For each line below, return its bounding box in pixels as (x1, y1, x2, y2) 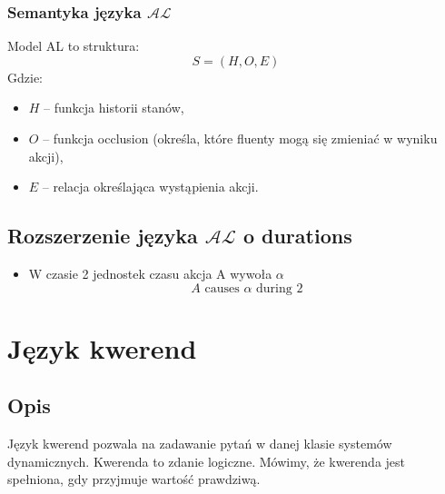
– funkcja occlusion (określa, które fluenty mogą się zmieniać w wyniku (43, 129, 438, 147)
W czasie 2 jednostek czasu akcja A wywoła (28, 263, 272, 282)
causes (204, 282, 240, 295)
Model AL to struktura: (7, 36, 140, 55)
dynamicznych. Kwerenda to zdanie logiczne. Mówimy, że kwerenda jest (7, 451, 406, 470)
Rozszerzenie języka (7, 222, 198, 250)
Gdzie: (7, 67, 43, 86)
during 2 (256, 282, 303, 295)
